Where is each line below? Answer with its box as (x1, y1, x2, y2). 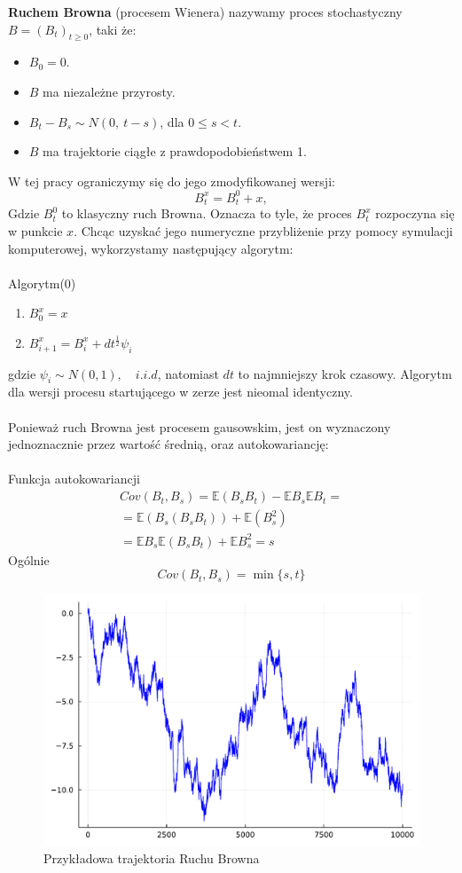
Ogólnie (8, 550, 50, 569)
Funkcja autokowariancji (8, 469, 140, 488)
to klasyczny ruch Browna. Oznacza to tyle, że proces (61, 204, 352, 223)
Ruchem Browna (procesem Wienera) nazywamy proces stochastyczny (8, 3, 403, 20)
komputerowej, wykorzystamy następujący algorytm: (8, 239, 294, 257)
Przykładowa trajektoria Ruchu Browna (43, 848, 260, 867)
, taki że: (89, 20, 137, 38)
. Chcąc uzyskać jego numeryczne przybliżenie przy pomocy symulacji (74, 221, 453, 240)
